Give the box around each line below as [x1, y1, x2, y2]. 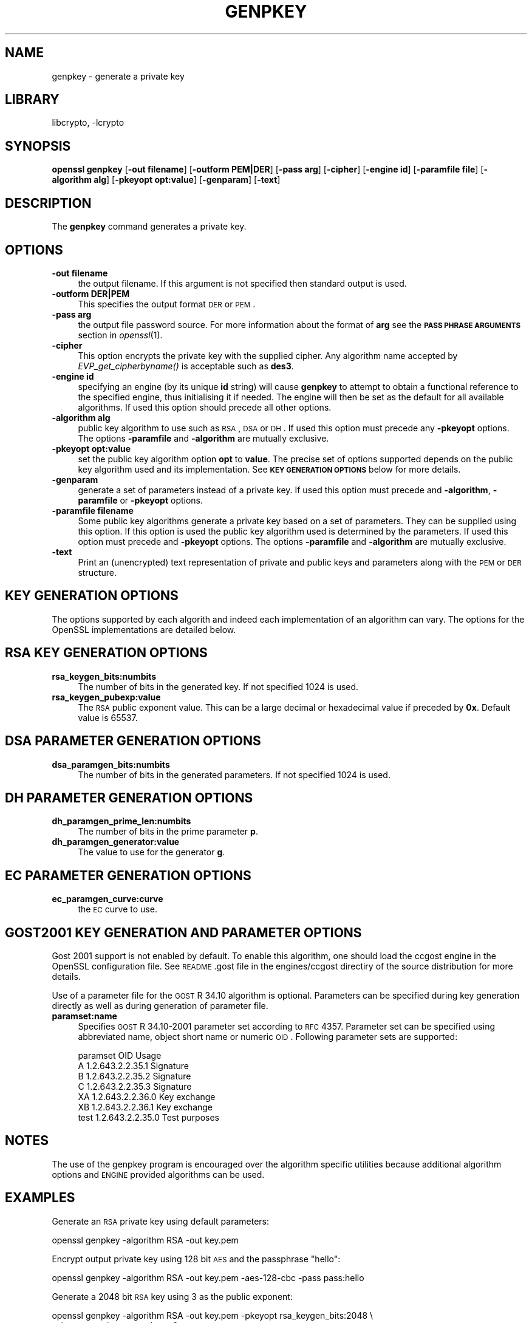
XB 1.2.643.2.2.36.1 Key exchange [78, 1102, 213, 1113]
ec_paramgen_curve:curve [52, 894, 163, 904]
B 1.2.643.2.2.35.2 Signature [78, 1071, 191, 1082]
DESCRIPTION [5, 195, 92, 211]
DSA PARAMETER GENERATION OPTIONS [5, 733, 261, 749]
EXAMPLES [5, 1190, 75, 1206]
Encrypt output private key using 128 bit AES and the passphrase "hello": [52, 1253, 341, 1264]
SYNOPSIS [5, 138, 71, 154]
